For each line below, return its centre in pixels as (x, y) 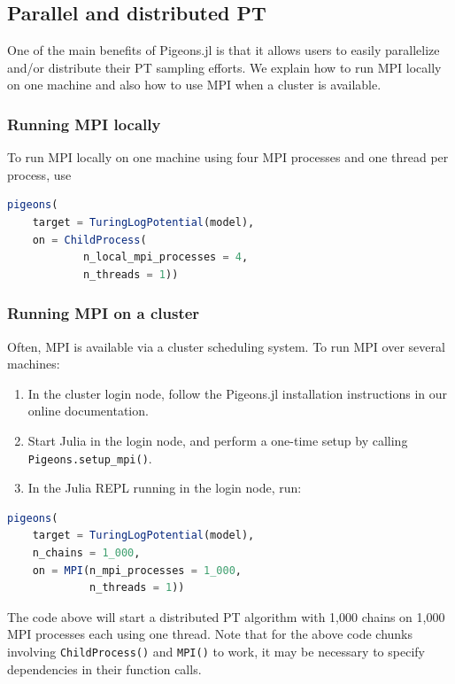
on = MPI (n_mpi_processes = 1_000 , (137, 570)
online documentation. (88, 411)
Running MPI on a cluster (104, 313)
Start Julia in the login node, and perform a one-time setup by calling (218, 440)
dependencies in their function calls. (104, 668)
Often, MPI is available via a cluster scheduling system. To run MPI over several (226, 346)
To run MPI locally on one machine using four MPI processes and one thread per (228, 157)
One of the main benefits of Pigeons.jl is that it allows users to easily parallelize (224, 50)
